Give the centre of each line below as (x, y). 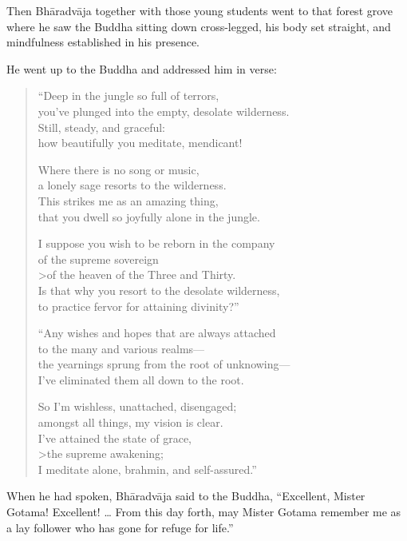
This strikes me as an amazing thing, (128, 200)
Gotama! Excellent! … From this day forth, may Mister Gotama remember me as (204, 512)
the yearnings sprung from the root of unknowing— (164, 364)
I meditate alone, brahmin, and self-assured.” (147, 469)
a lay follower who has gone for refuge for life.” (120, 527)
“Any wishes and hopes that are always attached (157, 333)
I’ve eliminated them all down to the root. (141, 379)
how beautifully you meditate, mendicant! (140, 143)
